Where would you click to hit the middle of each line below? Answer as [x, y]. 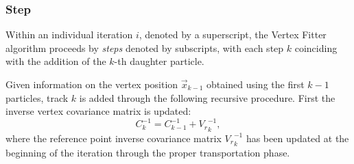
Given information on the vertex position [92, 84]
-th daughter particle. [159, 61]
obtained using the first [256, 84]
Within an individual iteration [69, 35]
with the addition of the [56, 61]
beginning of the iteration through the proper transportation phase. [148, 152]
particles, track [37, 97]
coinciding [316, 47]
